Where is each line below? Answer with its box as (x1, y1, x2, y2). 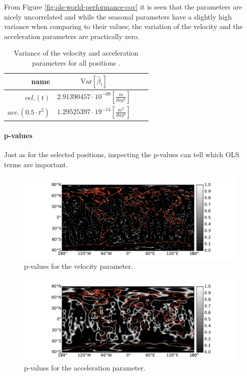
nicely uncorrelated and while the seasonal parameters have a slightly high (4, 11, 232, 22)
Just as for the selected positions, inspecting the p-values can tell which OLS (4, 149, 239, 160)
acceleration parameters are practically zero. (4, 31, 139, 41)
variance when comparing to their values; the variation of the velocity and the (4, 21, 243, 32)
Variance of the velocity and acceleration (13, 48, 138, 58)
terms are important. (4, 159, 68, 169)
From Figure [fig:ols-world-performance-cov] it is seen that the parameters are (4, 2, 242, 12)
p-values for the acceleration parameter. (24, 362, 145, 372)
